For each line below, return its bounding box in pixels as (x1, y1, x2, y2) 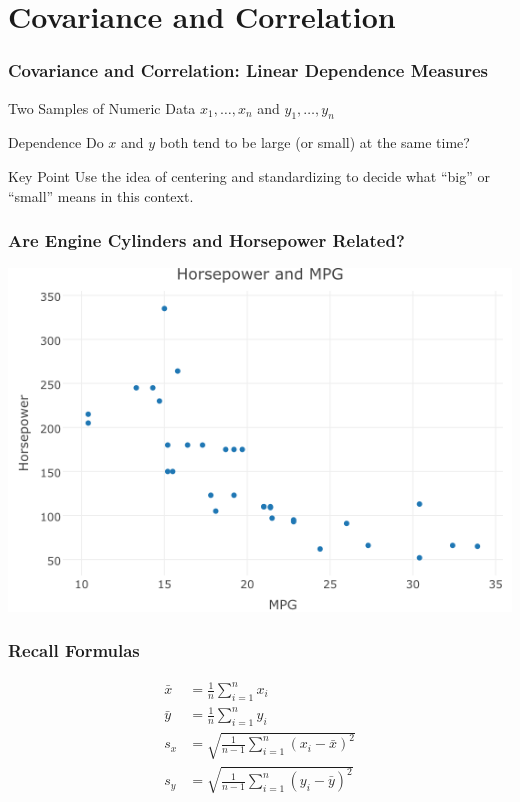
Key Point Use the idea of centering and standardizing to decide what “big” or (8, 165, 490, 186)
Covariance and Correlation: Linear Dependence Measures (8, 58, 488, 83)
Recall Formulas (8, 638, 140, 663)
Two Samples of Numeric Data (8, 97, 196, 118)
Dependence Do (8, 132, 104, 153)
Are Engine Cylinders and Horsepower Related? (8, 228, 405, 253)
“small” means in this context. (8, 185, 194, 206)
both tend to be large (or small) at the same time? (159, 132, 470, 153)
